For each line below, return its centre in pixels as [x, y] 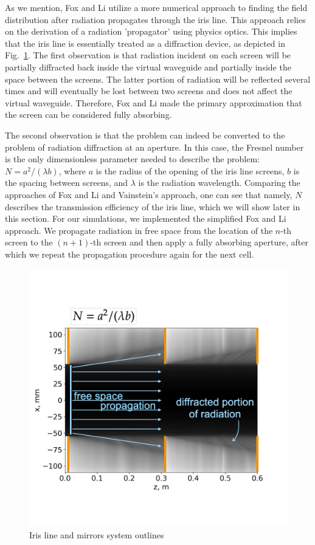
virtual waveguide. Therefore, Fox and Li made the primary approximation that [154, 102]
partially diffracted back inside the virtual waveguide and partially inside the [148, 67]
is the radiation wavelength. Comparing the [219, 183]
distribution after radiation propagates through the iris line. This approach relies [155, 19]
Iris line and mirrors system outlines [97, 535]
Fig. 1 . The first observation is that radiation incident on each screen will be [148, 55]
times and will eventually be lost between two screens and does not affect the [149, 91]
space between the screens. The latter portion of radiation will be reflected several [158, 79]
